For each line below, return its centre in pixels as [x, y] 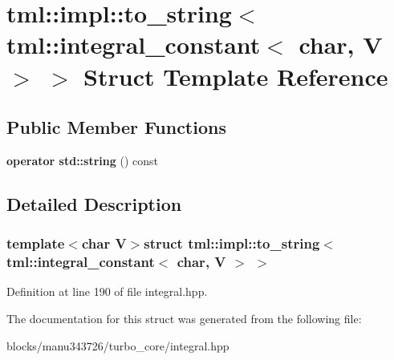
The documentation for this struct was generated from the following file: [184, 319]
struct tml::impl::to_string [232, 243]
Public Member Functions [116, 127]
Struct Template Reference [236, 76]
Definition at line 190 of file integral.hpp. [107, 291]
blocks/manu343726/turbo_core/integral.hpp [118, 345]
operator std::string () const [82, 160]
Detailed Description [94, 203]
